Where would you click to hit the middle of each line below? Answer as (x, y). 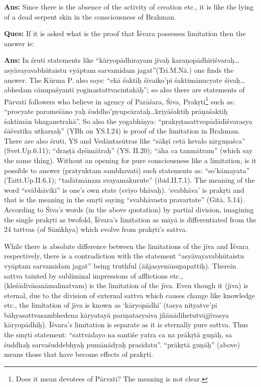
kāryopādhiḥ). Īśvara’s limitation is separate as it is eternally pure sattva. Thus (126, 325)
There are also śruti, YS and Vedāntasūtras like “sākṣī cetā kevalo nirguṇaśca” (125, 140)
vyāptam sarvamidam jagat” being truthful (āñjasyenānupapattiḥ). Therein (120, 265)
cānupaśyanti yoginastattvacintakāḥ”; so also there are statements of (139, 90)
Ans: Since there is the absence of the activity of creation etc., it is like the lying (129, 7)
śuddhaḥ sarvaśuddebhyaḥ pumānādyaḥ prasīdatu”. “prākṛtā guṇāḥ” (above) (122, 344)
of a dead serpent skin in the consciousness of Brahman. (90, 16)
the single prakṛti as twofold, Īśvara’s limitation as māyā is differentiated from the (130, 219)
